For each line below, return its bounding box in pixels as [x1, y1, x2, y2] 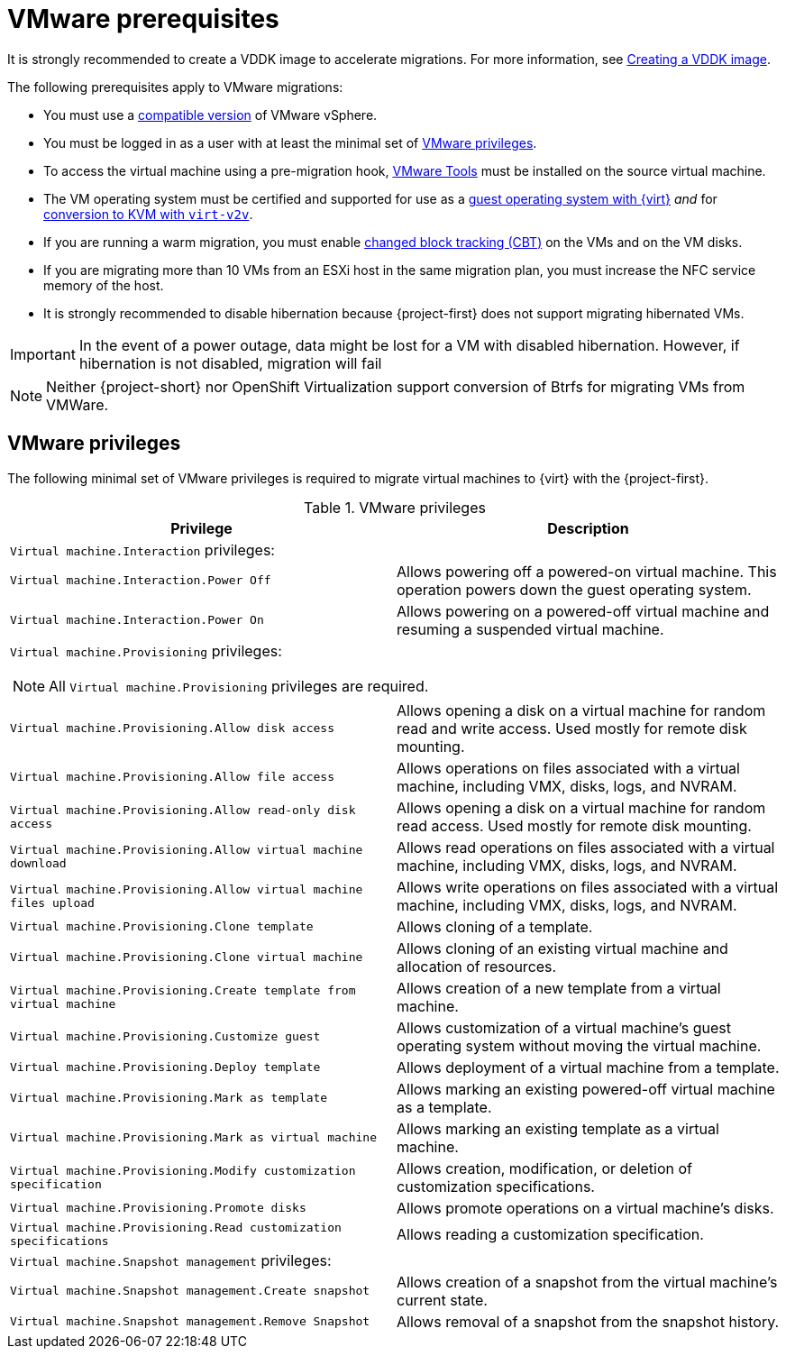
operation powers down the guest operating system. [397, 580, 752, 599]
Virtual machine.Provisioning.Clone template [10, 920, 314, 934]
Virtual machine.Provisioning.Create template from [10, 983, 356, 997]
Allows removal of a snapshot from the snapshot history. [397, 1312, 780, 1331]
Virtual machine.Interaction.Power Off [10, 573, 271, 588]
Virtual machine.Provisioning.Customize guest [10, 1030, 321, 1044]
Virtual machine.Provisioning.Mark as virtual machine [10, 1131, 377, 1145]
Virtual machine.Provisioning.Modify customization [10, 1163, 356, 1177]
